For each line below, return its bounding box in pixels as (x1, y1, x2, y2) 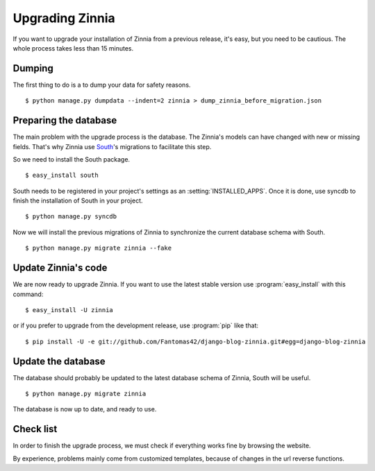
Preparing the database (12, 114, 117, 126)
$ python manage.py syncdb (25, 212, 117, 221)
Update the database (12, 355, 106, 367)
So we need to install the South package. (12, 155, 131, 163)
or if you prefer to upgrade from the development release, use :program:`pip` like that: (12, 321, 258, 329)
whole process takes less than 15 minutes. (12, 44, 134, 52)
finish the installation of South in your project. (12, 196, 143, 205)
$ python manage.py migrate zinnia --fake (25, 244, 172, 252)
